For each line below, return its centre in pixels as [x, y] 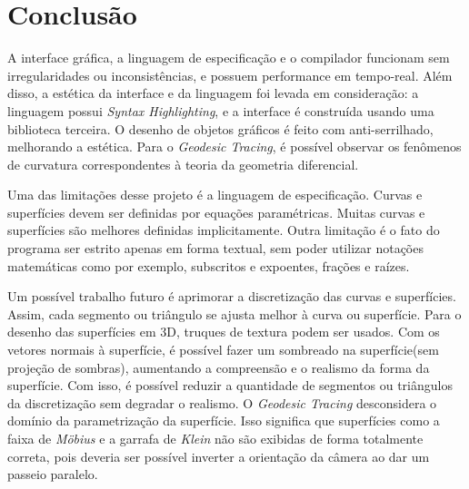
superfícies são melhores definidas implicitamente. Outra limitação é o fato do [224, 230]
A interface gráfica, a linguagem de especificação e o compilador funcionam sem [229, 58]
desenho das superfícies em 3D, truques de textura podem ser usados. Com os [224, 332]
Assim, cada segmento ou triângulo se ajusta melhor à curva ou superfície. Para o [234, 313]
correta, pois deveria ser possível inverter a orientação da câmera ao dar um [219, 456]
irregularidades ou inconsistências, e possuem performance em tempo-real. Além [230, 75]
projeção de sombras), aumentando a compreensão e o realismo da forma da [219, 367]
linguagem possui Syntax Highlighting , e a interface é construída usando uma [221, 110]
